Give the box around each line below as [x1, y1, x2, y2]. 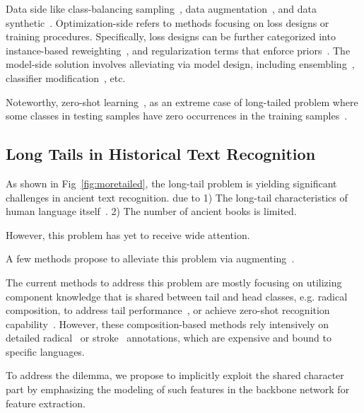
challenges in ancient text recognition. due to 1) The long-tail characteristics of [6, 190, 348, 204]
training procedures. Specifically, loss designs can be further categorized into [6, 29, 336, 44]
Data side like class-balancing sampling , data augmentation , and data [6, 1, 317, 16]
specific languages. [6, 344, 85, 359]
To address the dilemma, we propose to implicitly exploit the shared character [6, 368, 344, 383]
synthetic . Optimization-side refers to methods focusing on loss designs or [6, 15, 329, 30]
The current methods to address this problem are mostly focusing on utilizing [6, 274, 342, 289]
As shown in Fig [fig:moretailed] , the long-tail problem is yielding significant [6, 175, 337, 190]
